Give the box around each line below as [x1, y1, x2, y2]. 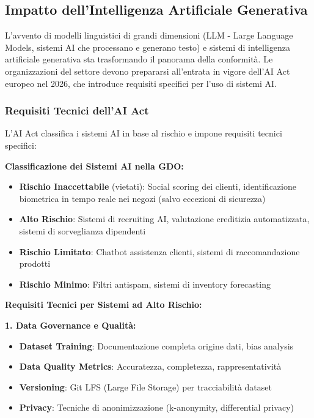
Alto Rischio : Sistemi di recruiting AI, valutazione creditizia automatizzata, [19, 212, 310, 225]
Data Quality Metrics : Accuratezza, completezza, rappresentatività [19, 360, 282, 373]
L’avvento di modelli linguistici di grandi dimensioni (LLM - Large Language [5, 29, 293, 42]
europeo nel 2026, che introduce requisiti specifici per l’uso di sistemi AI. [5, 77, 277, 89]
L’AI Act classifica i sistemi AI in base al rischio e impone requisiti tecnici [5, 127, 282, 140]
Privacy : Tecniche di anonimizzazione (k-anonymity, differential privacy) [19, 401, 294, 414]
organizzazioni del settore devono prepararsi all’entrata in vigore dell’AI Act [5, 64, 290, 77]
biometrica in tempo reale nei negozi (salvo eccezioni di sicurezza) [19, 192, 266, 204]
